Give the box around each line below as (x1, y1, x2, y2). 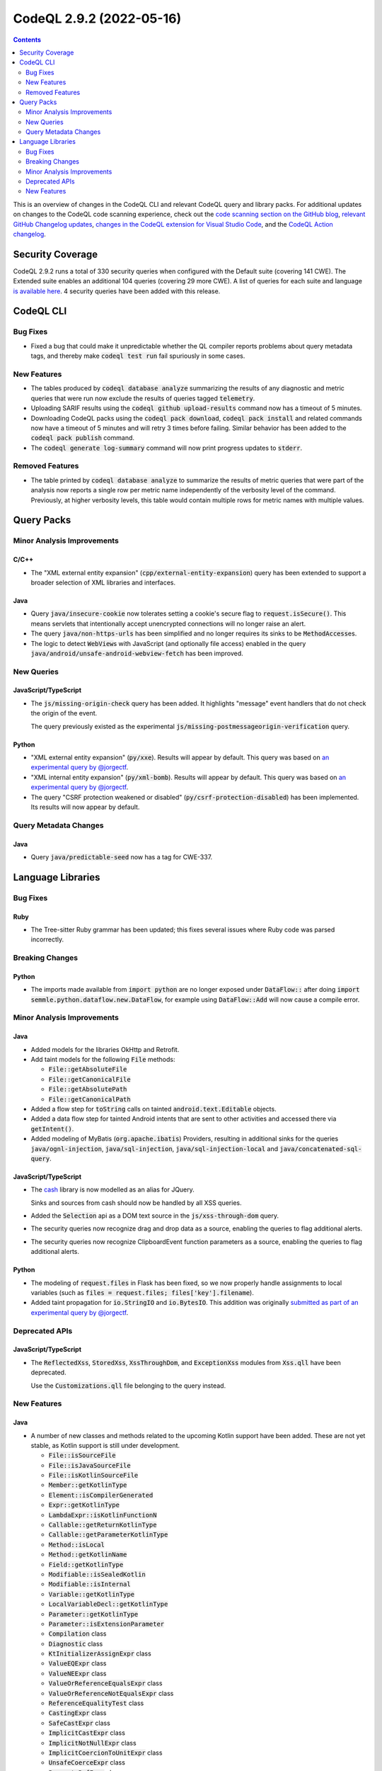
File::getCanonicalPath (48, 1095, 131, 1103)
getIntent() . (30, 1124, 74, 1133)
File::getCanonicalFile (48, 1075, 131, 1083)
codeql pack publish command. (30, 434, 134, 442)
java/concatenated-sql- (279, 1145, 362, 1153)
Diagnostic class (48, 1639, 103, 1648)
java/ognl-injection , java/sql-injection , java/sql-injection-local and (30, 1144, 279, 1153)
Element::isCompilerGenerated (48, 1491, 154, 1499)
